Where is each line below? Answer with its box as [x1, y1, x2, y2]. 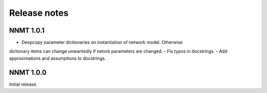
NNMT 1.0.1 [9, 26, 44, 35]
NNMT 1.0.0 [9, 68, 47, 77]
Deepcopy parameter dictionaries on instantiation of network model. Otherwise [21, 40, 183, 46]
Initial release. [9, 81, 38, 87]
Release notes [9, 7, 69, 18]
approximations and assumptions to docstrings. [9, 55, 106, 61]
